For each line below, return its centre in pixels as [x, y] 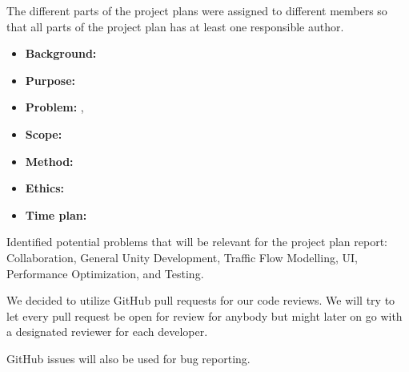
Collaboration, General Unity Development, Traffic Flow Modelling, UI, [182, 257]
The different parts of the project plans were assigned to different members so [197, 10]
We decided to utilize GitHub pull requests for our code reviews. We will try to [201, 300]
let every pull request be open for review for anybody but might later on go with [204, 315]
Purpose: [50, 80]
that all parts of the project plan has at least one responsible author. [175, 26]
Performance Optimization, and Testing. [105, 273]
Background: [61, 53]
